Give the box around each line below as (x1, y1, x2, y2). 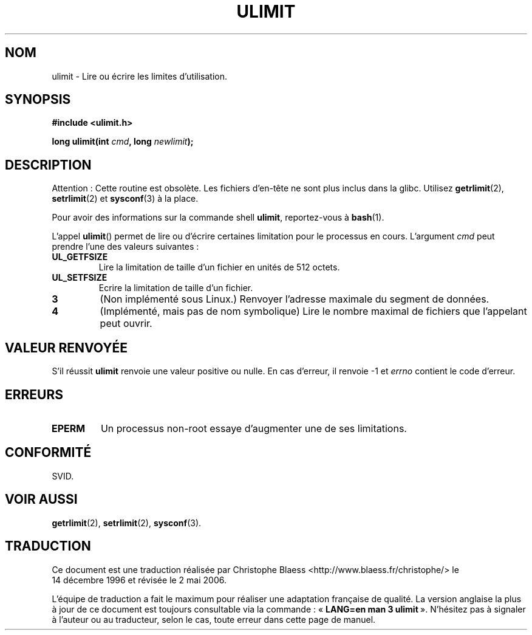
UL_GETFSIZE (52, 252, 108, 263)
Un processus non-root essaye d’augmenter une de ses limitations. (100, 422, 407, 434)
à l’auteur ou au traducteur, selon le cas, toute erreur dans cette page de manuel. (52, 614, 376, 625)
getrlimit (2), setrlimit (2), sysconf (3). (52, 517, 202, 528)
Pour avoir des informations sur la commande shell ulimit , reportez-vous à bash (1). (52, 212, 384, 223)
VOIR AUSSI (5, 492, 78, 507)
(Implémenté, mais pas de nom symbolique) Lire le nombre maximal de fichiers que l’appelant (100, 305, 527, 318)
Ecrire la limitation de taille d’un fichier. (98, 283, 253, 293)
